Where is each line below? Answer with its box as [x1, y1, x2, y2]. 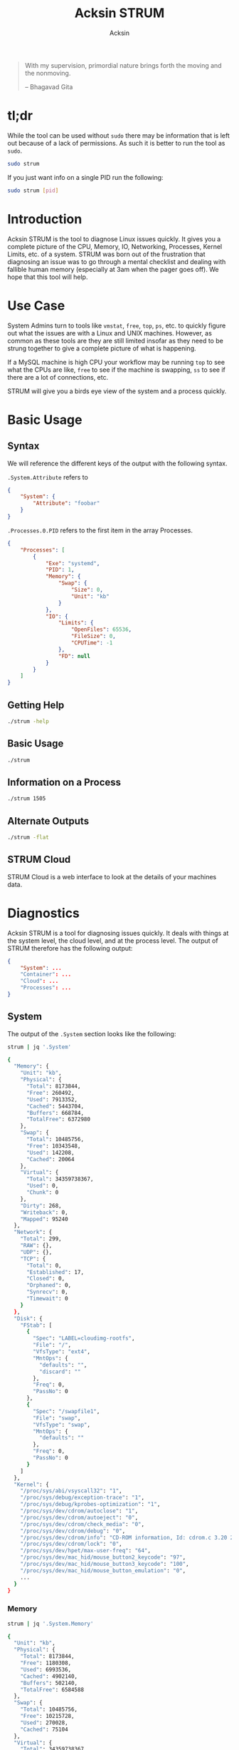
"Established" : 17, [26, 1268, 84, 1275]
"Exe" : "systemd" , [45, 560, 100, 567]
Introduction [7, 211, 83, 227]
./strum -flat [7, 834, 50, 841]
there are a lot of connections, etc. [7, 373, 109, 381]
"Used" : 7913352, [26, 1096, 78, 1103]
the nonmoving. [24, 69, 71, 77]
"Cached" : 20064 [26, 1155, 75, 1163]
